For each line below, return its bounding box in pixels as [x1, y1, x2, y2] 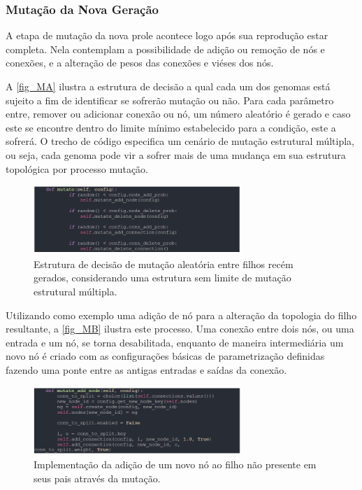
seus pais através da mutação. [34, 470, 161, 485]
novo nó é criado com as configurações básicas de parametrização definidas [6, 349, 325, 363]
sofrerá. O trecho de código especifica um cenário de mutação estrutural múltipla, [6, 134, 354, 148]
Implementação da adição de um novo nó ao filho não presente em [34, 457, 317, 472]
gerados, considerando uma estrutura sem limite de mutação [34, 270, 291, 285]
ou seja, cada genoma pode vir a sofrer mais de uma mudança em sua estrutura [6, 147, 346, 162]
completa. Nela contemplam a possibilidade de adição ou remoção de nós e [6, 41, 325, 56]
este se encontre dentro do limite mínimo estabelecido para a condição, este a [6, 120, 336, 134]
